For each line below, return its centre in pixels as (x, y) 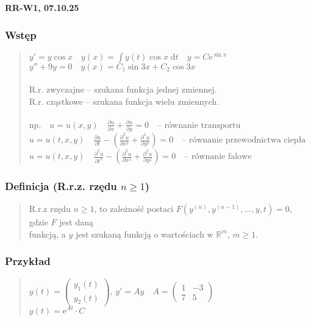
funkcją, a (47, 234)
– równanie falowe (218, 157)
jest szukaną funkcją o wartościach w (144, 234)
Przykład (28, 261)
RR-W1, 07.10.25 (42, 7)
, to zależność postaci (134, 209)
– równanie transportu (199, 125)
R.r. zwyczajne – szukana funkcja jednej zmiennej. (123, 89)
